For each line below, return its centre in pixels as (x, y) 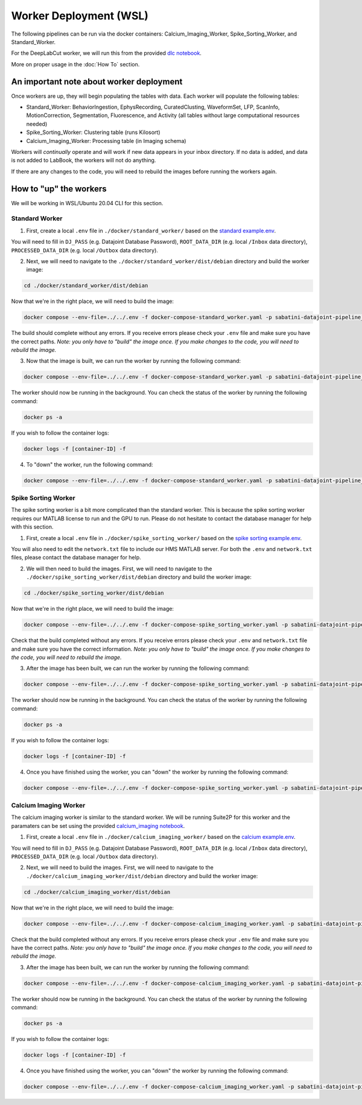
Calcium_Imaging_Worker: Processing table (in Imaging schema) (106, 141)
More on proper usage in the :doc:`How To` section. (75, 64)
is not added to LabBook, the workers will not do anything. (84, 161)
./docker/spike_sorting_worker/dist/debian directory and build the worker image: (139, 577)
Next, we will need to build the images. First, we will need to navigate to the (120, 868)
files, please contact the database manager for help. (76, 558)
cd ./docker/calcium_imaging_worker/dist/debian (97, 892)
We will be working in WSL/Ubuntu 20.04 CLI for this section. (87, 203)
